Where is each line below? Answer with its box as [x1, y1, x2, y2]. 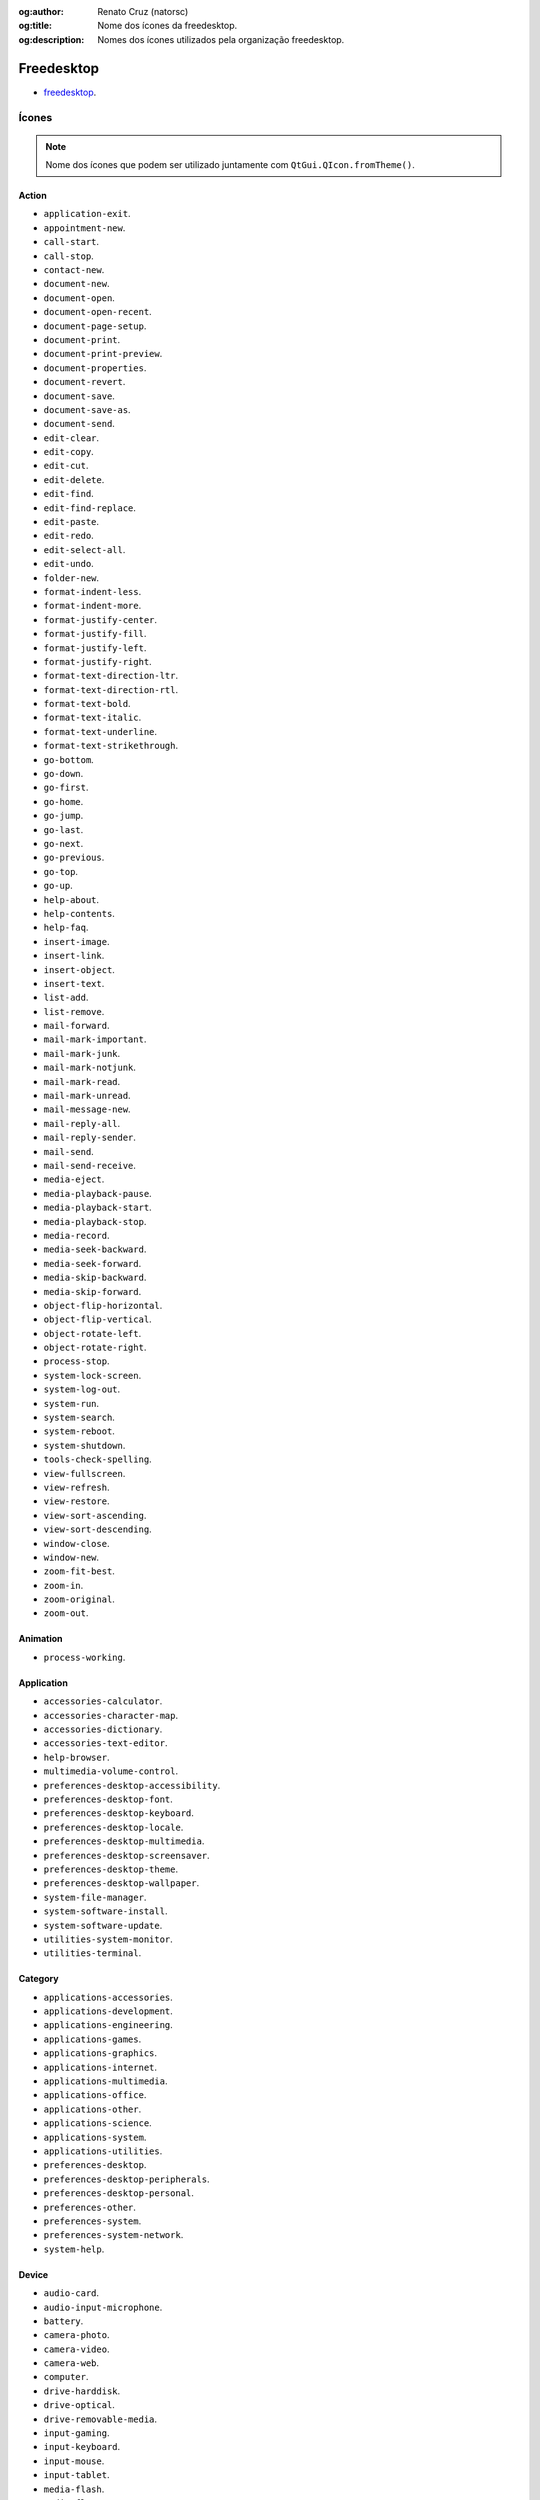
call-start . [43, 236, 100, 248]
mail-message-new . [43, 1103, 131, 1115]
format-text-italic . [43, 711, 142, 724]
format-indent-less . [43, 585, 142, 597]
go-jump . [43, 810, 84, 822]
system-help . [43, 2243, 105, 2255]
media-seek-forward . [43, 1257, 142, 1269]
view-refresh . [43, 1481, 110, 1493]
